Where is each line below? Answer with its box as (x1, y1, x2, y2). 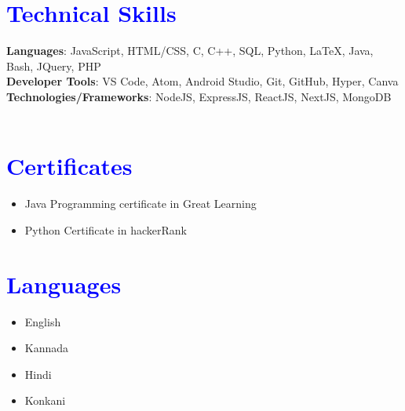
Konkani (24, 392, 66, 409)
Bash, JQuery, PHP (6, 57, 101, 74)
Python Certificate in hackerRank (24, 221, 188, 238)
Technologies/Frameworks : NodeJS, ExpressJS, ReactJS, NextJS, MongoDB (6, 88, 392, 104)
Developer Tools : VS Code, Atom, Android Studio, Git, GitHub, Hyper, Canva (6, 73, 399, 89)
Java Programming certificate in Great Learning (24, 195, 257, 212)
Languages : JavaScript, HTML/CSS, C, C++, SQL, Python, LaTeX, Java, (6, 42, 374, 59)
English (24, 313, 61, 329)
